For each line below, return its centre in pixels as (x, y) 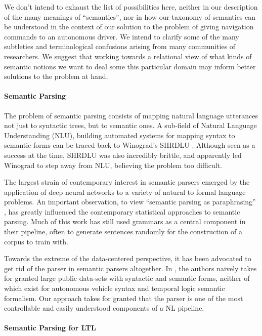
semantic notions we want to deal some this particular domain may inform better (130, 66)
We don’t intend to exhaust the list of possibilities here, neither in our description (131, 7)
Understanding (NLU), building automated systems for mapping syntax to (120, 135)
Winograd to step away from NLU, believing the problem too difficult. (113, 165)
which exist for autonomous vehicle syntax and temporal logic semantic (115, 288)
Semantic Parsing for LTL (50, 328)
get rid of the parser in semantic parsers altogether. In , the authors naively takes (130, 268)
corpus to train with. (36, 241)
